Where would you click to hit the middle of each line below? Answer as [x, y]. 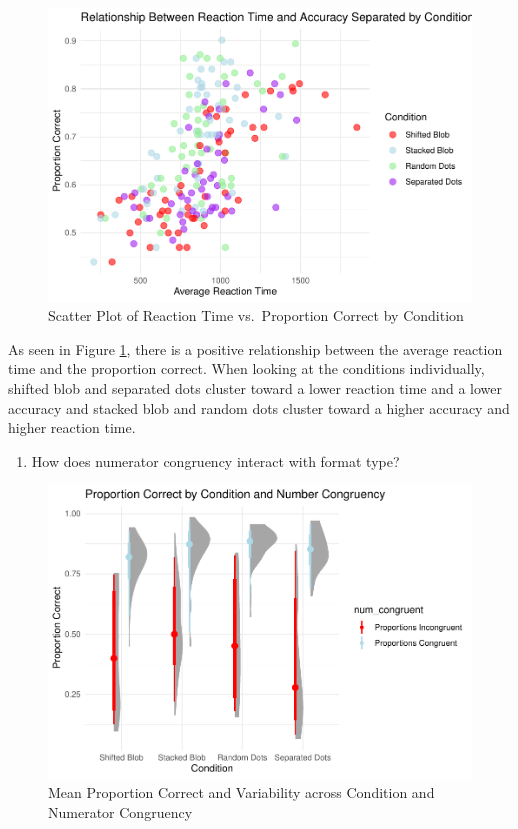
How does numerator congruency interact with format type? [215, 460]
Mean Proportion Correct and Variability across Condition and [241, 792]
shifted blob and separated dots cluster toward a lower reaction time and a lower [255, 387]
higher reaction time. [72, 427]
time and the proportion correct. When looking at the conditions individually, [246, 368]
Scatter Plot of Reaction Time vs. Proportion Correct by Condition [256, 315]
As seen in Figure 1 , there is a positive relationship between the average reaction [255, 348]
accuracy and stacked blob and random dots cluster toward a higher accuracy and [259, 407]
